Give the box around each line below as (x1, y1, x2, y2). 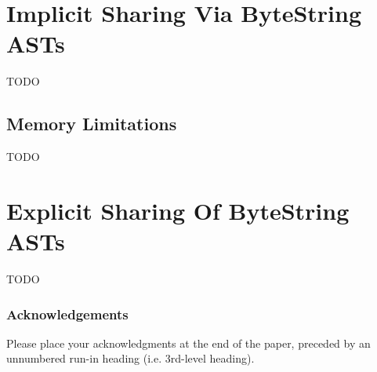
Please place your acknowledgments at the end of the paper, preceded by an (6, 334, 371, 351)
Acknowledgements (6, 304, 129, 323)
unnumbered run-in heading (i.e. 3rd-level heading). (6, 350, 255, 367)
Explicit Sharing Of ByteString (6, 194, 350, 226)
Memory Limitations (6, 111, 177, 136)
